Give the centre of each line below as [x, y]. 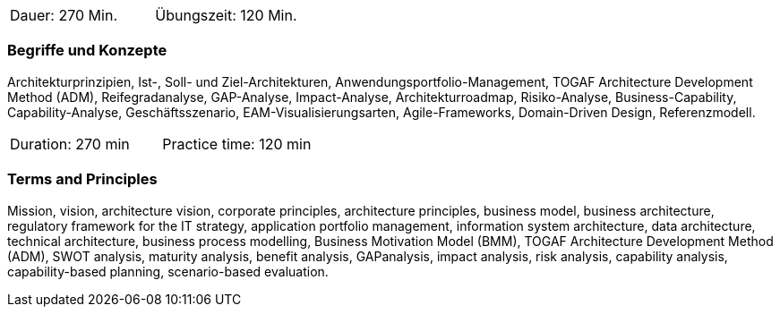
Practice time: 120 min [237, 144]
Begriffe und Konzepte [87, 51]
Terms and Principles [82, 179]
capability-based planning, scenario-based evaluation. [168, 271]
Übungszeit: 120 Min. [226, 15]
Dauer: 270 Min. [64, 15]
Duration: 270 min [70, 144]
